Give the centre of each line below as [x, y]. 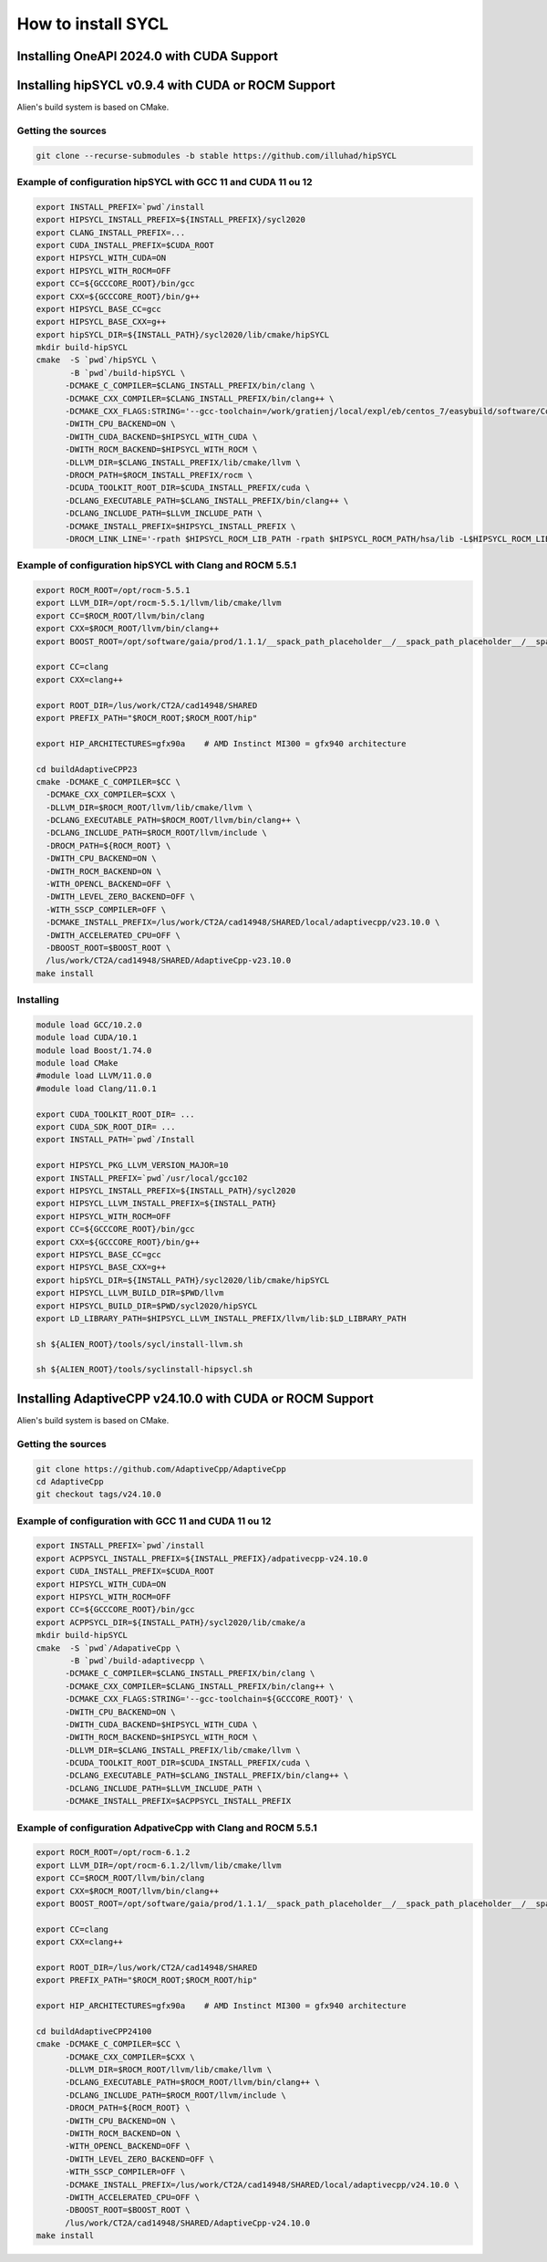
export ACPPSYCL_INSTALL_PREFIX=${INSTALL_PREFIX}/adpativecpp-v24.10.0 [202, 1558]
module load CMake [77, 1063]
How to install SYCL [93, 24]
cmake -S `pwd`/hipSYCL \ [96, 360]
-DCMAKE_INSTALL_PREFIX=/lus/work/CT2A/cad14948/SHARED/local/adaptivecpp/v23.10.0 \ [243, 923]
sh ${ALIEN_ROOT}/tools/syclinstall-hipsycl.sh [144, 1370]
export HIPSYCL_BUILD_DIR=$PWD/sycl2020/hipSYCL [147, 1306]
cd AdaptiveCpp [70, 1481]
